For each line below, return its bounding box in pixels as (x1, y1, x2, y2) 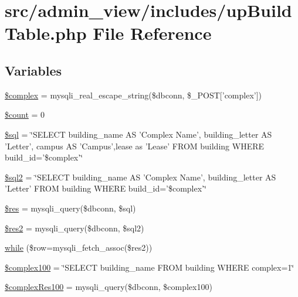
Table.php (5, 21, 87, 45)
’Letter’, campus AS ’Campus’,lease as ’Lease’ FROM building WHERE (5, 139, 265, 152)
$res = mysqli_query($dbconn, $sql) (5, 202, 136, 214)
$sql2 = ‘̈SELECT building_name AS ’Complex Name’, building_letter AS (5, 170, 276, 183)
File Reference (93, 21, 212, 45)
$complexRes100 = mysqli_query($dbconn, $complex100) (5, 281, 212, 293)
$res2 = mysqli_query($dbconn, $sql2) (5, 221, 144, 234)
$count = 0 (5, 108, 45, 121)
